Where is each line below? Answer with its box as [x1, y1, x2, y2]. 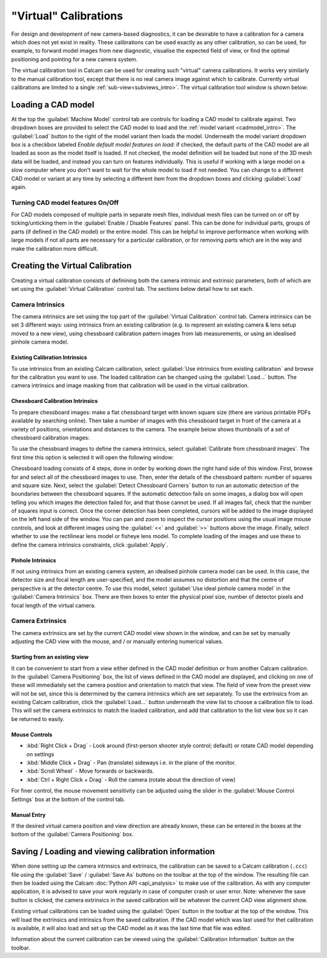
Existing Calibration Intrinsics [11, 354, 87, 361]
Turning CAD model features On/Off [11, 198, 119, 207]
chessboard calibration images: [11, 434, 90, 441]
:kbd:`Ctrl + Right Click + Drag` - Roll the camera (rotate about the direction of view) [26, 776, 236, 783]
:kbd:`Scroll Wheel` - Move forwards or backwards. [26, 767, 154, 775]
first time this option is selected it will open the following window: [11, 453, 174, 461]
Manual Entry [11, 811, 46, 818]
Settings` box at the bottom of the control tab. [11, 796, 125, 803]
